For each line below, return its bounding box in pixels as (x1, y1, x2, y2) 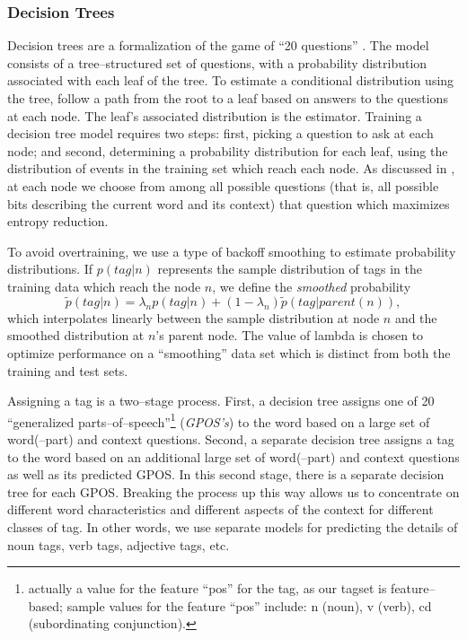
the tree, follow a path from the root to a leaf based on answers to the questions (7, 89, 448, 107)
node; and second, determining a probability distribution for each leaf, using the (7, 141, 448, 160)
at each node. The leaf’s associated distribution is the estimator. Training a (7, 106, 422, 125)
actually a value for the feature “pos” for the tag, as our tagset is (28, 579, 387, 598)
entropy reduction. (7, 212, 109, 231)
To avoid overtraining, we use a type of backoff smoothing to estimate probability (7, 241, 456, 260)
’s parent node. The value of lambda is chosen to (155, 326, 424, 345)
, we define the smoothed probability (212, 276, 411, 295)
